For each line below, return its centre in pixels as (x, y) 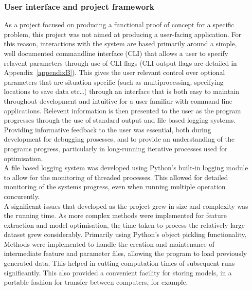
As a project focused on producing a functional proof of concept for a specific (119, 25)
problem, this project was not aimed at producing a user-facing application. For (123, 34)
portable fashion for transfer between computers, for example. (96, 282)
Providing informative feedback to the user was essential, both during (108, 129)
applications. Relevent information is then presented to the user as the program (123, 110)
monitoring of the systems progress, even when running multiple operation (115, 187)
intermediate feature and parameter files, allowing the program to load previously (126, 253)
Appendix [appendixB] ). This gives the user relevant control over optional (115, 72)
